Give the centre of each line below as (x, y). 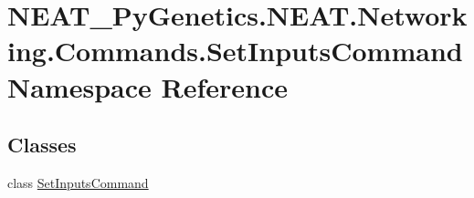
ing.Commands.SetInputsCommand (235, 51)
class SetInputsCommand (78, 182)
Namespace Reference (147, 86)
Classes (42, 145)
